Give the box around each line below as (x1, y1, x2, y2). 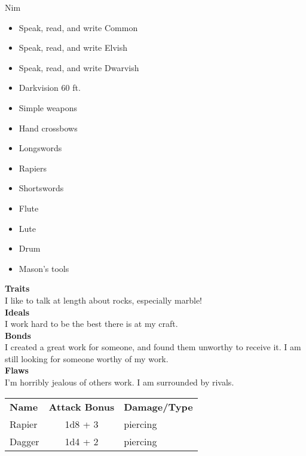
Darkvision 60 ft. (19, 81, 81, 94)
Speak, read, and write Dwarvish (19, 61, 139, 74)
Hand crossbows (19, 121, 78, 134)
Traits (5, 282, 30, 295)
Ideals (5, 305, 30, 318)
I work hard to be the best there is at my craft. (5, 317, 178, 330)
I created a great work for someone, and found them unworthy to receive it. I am (5, 341, 301, 353)
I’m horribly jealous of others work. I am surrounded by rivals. (5, 376, 234, 388)
